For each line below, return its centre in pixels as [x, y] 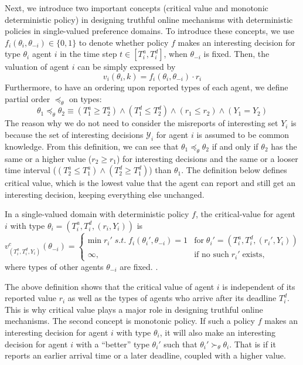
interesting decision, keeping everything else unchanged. [105, 194]
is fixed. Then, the [236, 54]
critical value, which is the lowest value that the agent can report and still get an [150, 183]
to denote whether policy [124, 42]
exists [252, 255]
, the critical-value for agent [245, 214]
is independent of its [259, 286]
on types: [85, 98]
